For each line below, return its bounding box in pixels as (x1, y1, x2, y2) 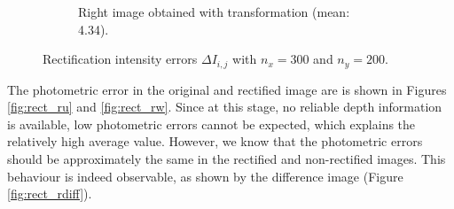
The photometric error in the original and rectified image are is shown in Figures (7, 80, 447, 98)
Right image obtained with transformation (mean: (78, 3, 350, 20)
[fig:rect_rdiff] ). (7, 184, 92, 203)
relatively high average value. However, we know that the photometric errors (7, 132, 423, 151)
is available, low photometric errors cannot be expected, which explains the (7, 114, 416, 133)
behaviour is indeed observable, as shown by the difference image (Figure (7, 166, 403, 185)
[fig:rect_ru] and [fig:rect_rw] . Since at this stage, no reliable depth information (7, 97, 442, 116)
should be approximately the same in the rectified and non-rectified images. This (7, 150, 446, 168)
